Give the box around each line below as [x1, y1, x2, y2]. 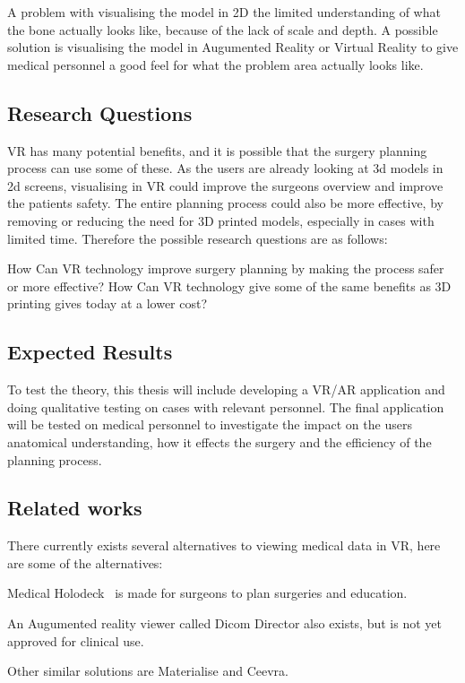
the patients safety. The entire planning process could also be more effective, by [7, 194, 443, 212]
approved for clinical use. [7, 631, 144, 650]
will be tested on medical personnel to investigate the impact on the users [7, 415, 412, 434]
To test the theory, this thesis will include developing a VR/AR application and [7, 380, 445, 399]
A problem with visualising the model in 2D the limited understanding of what [7, 3, 441, 21]
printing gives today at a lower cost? [7, 294, 208, 313]
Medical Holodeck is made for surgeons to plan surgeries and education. [7, 584, 408, 602]
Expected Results [7, 338, 173, 366]
